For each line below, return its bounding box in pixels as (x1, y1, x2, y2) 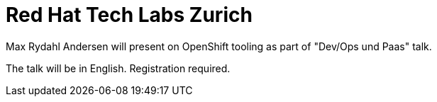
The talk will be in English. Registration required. (6, 62, 231, 74)
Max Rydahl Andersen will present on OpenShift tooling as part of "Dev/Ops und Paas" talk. (6, 40, 432, 52)
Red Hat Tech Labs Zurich (6, 3, 253, 27)
